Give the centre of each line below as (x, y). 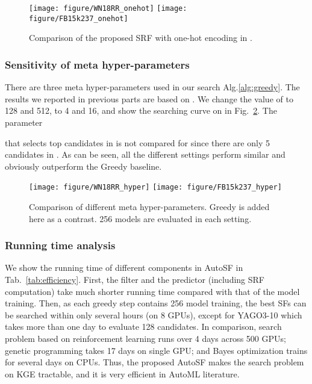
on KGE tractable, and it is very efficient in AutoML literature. (122, 373)
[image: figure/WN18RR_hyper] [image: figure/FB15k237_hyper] (155, 187)
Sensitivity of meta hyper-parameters (97, 64)
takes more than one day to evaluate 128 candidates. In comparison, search (143, 327)
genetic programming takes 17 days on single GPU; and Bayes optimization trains (156, 350)
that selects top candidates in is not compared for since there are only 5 (137, 142)
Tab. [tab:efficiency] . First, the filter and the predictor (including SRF (135, 279)
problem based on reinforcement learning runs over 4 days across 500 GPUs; (145, 338)
